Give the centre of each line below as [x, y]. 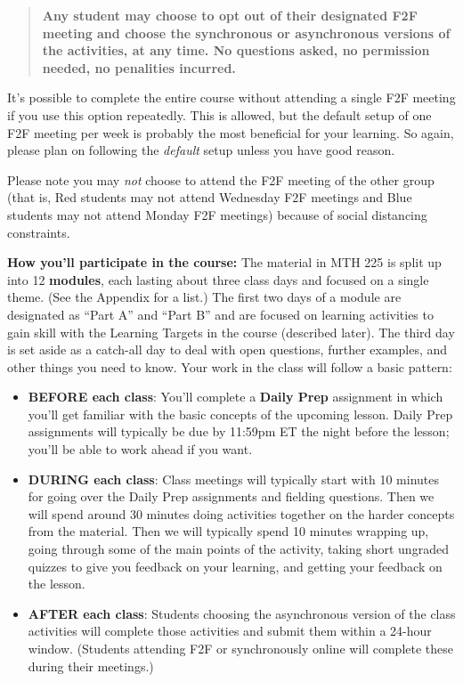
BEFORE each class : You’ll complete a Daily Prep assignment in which [236, 397]
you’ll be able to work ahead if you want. [140, 449]
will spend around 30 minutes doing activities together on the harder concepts [241, 513]
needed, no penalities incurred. [139, 67]
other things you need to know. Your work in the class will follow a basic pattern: [230, 366]
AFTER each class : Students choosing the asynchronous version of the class [242, 613]
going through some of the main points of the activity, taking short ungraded [238, 549]
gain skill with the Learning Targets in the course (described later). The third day [231, 332]
